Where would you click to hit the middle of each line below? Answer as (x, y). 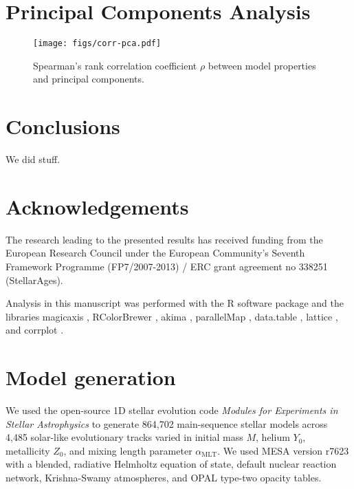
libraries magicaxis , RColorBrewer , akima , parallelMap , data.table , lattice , (172, 316)
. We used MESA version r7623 (283, 450)
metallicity (28, 450)
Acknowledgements (97, 206)
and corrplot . (35, 330)
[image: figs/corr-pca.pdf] (97, 44)
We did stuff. (33, 159)
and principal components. (89, 79)
